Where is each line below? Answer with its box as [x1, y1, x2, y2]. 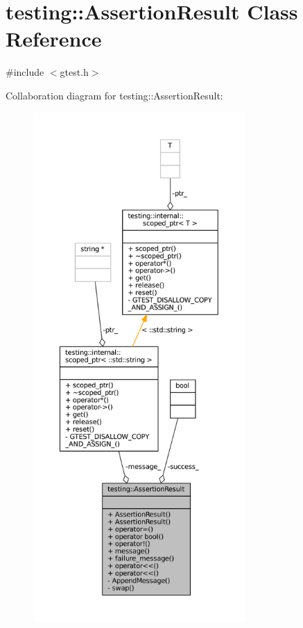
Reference [6, 24, 102, 53]
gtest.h [60, 65, 89, 79]
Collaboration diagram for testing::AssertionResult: [6, 88, 223, 102]
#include [6, 65, 44, 79]
